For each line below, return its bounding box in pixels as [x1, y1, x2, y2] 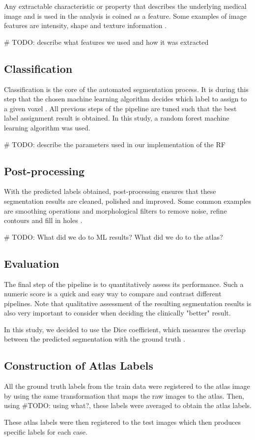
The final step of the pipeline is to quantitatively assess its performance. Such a [4, 279, 244, 289]
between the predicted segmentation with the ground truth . [4, 334, 185, 344]
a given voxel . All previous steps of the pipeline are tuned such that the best [4, 103, 237, 113]
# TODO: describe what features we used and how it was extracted [4, 36, 209, 47]
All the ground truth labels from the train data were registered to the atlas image [4, 381, 250, 391]
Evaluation [4, 255, 59, 271]
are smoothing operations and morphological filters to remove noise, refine [4, 205, 227, 216]
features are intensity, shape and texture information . [4, 20, 167, 31]
